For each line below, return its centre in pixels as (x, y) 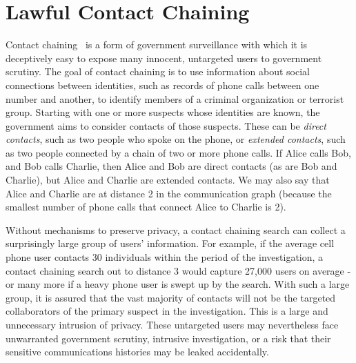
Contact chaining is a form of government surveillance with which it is (157, 45)
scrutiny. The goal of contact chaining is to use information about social (158, 71)
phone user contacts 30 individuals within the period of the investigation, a (165, 257)
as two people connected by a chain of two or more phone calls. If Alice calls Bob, (178, 152)
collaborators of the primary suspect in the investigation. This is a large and (167, 311)
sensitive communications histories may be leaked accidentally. (137, 352)
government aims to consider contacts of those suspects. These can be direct (166, 125)
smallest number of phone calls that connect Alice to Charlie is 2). (146, 207)
